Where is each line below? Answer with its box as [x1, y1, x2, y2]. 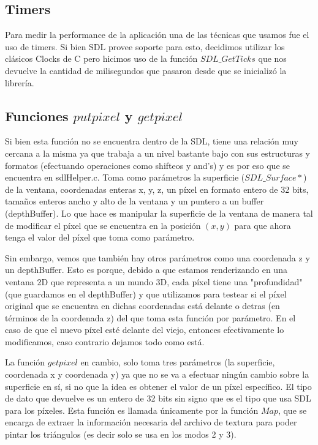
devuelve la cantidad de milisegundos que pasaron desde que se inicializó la [5, 64, 287, 77]
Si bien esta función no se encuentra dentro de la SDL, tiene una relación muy [5, 135, 298, 148]
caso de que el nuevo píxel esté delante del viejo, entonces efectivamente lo [5, 323, 284, 336]
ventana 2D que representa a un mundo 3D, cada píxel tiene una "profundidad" [5, 275, 303, 288]
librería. [5, 76, 34, 89]
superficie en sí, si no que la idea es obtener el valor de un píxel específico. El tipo [5, 380, 312, 392]
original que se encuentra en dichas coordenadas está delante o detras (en [5, 299, 280, 312]
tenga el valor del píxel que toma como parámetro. [5, 231, 195, 244]
